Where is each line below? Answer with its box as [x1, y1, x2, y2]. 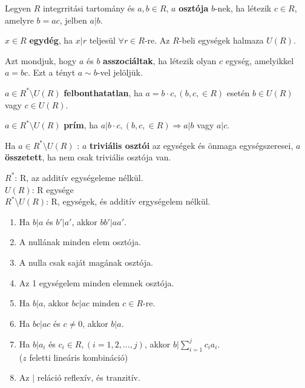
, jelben [59, 13, 87, 26]
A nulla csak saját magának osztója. [19, 255, 153, 268]
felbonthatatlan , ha [64, 86, 143, 99]
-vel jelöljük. [97, 66, 143, 79]
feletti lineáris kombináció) [29, 350, 128, 363]
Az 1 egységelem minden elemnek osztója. [19, 276, 174, 289]
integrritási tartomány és [42, 2, 135, 14]
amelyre [5, 13, 34, 26]
